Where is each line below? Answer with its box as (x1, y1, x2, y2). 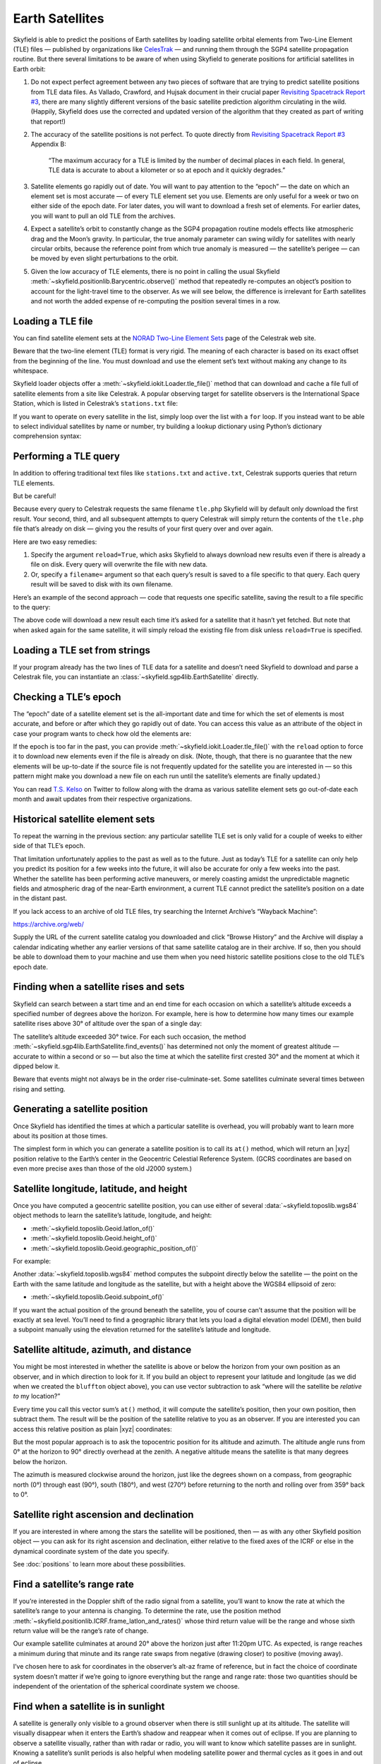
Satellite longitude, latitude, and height (13, 1183, 188, 1195)
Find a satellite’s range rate (13, 1578, 134, 1590)
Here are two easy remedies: (13, 537, 97, 546)
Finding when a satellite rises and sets (13, 981, 185, 993)
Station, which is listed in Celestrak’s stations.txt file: (13, 399, 178, 408)
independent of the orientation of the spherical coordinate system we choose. (13, 1682, 240, 1691)
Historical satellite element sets (13, 813, 155, 825)
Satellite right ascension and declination (13, 1509, 194, 1521)
